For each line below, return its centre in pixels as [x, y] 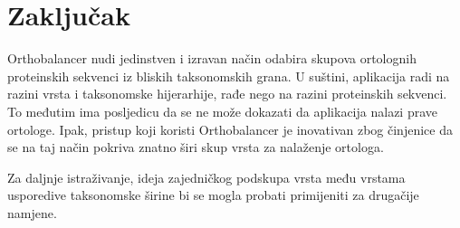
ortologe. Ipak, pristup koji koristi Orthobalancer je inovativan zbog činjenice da [230, 129]
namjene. [32, 212]
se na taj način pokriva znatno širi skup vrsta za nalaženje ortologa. [196, 147]
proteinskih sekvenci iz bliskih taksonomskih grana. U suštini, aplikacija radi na [229, 76]
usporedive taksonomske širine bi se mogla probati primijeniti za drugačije [213, 195]
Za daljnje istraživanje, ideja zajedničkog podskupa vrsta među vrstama [206, 177]
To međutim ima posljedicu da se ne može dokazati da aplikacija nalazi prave [223, 111]
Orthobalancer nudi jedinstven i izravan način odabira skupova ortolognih [212, 58]
